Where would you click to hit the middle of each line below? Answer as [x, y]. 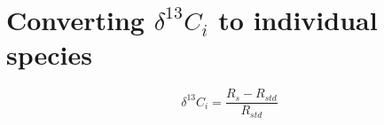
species [49, 55]
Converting [75, 20]
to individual [298, 20]
